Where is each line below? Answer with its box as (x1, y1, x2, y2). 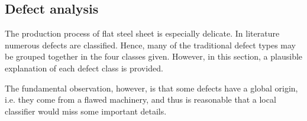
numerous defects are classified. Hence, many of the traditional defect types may (5, 38, 296, 51)
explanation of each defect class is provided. (5, 61, 163, 74)
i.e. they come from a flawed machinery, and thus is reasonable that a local (5, 93, 276, 106)
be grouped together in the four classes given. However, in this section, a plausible (5, 50, 303, 63)
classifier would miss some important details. (5, 104, 167, 117)
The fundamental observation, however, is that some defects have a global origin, (5, 81, 298, 94)
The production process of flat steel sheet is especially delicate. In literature (5, 27, 280, 40)
